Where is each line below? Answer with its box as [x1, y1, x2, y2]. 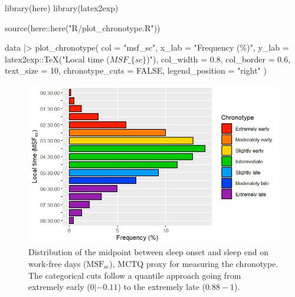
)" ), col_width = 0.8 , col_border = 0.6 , [146, 52, 291, 65]
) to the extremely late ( [117, 280, 205, 293]
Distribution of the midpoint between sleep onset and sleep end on [28, 246, 268, 258]
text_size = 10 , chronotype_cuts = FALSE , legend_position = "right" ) [5, 64, 267, 77]
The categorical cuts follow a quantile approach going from [28, 269, 241, 281]
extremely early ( [28, 280, 90, 293]
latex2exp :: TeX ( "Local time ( [5, 52, 110, 65]
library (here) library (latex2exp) [5, 2, 119, 14]
